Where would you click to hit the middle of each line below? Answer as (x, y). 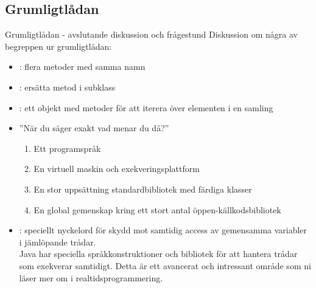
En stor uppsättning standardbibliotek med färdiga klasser (143, 189)
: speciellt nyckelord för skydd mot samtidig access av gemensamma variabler (163, 230)
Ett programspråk (67, 148)
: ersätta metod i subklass (67, 87)
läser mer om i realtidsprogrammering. (91, 277)
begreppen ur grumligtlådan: (58, 46)
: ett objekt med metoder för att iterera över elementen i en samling (146, 107)
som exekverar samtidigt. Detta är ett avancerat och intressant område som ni (165, 265)
